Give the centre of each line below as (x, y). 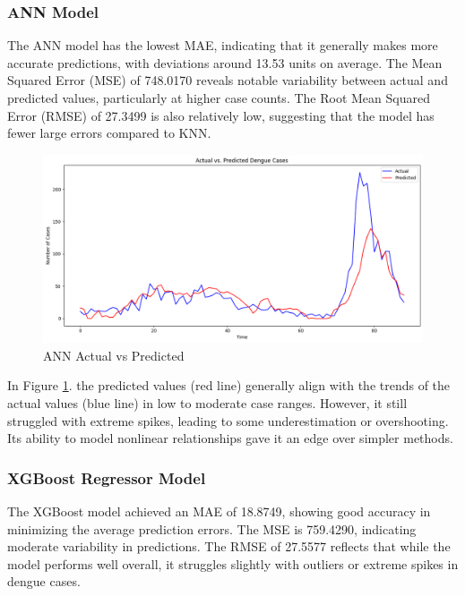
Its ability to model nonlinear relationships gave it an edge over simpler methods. (230, 438)
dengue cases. (44, 581)
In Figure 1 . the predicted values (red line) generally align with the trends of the (229, 385)
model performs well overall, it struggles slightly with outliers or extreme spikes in (233, 563)
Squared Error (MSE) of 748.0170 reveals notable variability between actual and (228, 80)
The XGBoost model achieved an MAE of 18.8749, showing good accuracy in (219, 511)
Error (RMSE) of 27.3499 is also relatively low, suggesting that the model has (221, 115)
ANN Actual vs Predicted (114, 355)
